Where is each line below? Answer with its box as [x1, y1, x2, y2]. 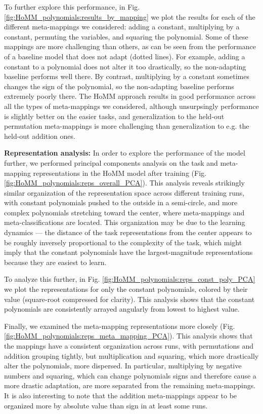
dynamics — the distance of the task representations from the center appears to [4, 227, 252, 238]
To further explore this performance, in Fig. [4, 2, 140, 12]
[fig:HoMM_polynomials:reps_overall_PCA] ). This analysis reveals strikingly [4, 177, 245, 188]
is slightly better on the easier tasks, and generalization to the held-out [4, 110, 225, 121]
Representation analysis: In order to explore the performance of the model [4, 147, 245, 158]
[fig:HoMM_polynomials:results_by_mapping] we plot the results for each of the [4, 11, 255, 22]
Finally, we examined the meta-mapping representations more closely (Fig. [4, 320, 235, 331]
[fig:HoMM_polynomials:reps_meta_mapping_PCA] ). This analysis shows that [4, 330, 253, 341]
